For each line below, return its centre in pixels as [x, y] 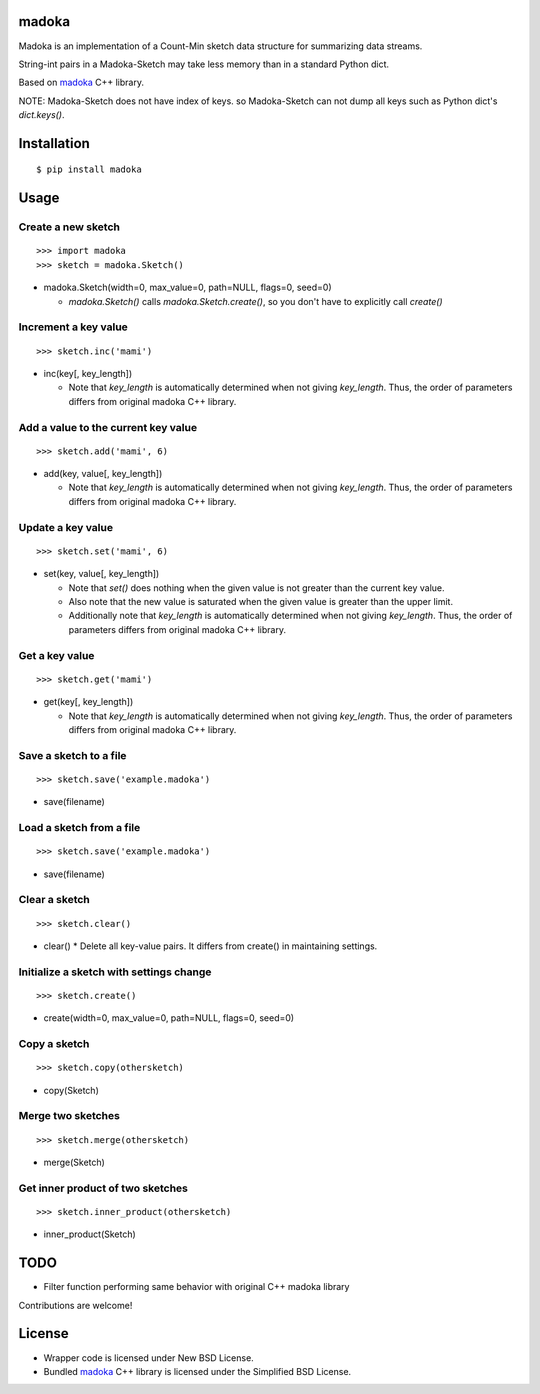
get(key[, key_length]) [88, 702]
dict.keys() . [41, 115]
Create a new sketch [69, 227]
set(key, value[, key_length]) [101, 574]
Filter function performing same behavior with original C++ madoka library [196, 1287]
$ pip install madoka [89, 169]
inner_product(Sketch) [90, 1234]
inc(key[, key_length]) [88, 373]
